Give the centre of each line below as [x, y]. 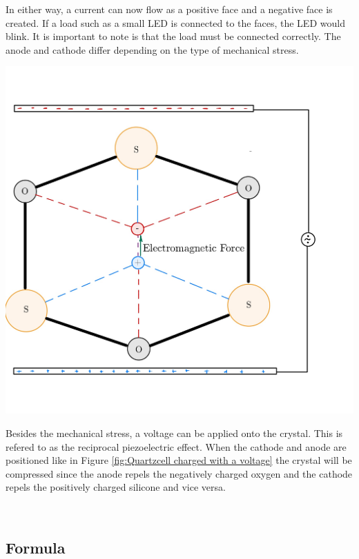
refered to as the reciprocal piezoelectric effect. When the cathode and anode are [176, 446]
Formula [36, 547]
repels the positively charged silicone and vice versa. [116, 487]
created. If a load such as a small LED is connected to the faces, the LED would [175, 22]
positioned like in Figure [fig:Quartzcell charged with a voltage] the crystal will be [179, 460]
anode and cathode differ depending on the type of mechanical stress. [152, 49]
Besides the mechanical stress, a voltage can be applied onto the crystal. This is [174, 433]
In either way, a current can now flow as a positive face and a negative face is [169, 9]
